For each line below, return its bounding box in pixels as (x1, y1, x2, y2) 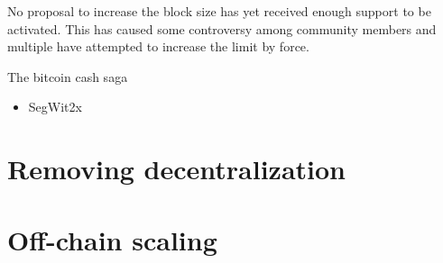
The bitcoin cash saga (7, 67, 128, 86)
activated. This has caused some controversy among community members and (7, 19, 437, 38)
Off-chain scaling (7, 221, 217, 258)
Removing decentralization (7, 150, 346, 187)
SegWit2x (28, 97, 82, 116)
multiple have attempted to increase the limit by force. (7, 37, 309, 56)
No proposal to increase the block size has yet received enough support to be (7, 2, 431, 20)
